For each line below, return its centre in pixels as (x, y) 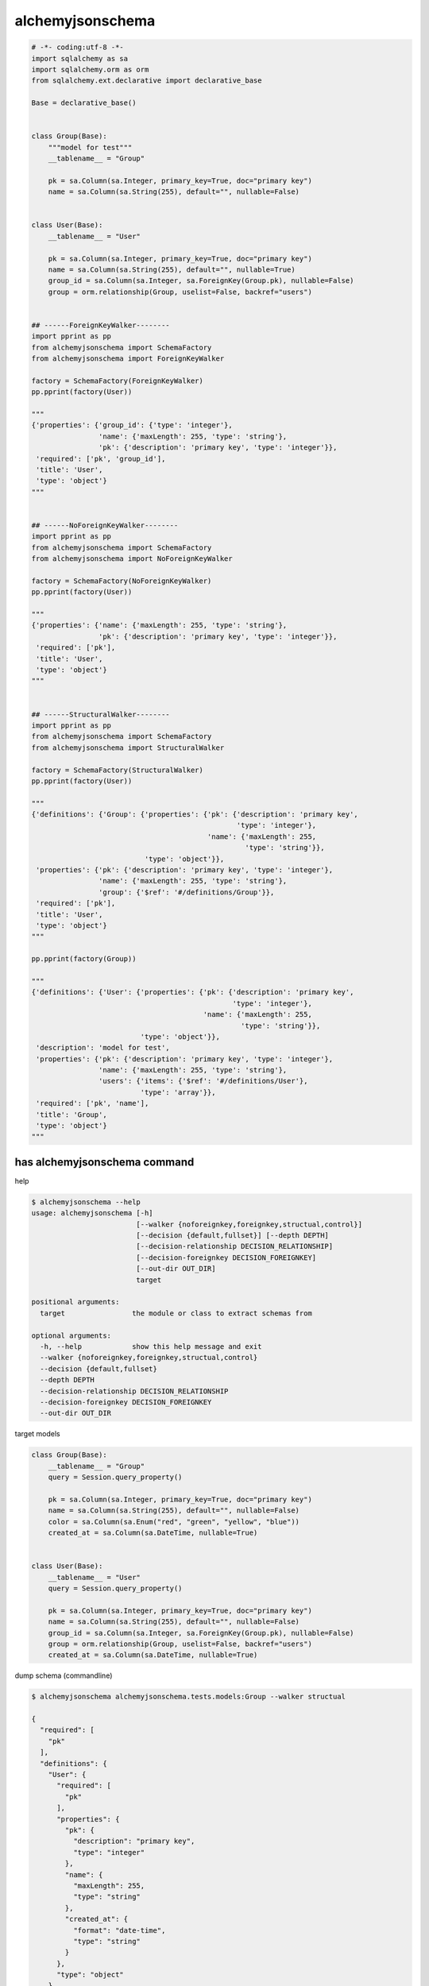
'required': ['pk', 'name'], (93, 1103)
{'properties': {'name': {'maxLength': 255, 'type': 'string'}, (159, 625)
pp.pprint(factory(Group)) (84, 959)
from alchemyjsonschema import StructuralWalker (128, 748)
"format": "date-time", (119, 1930)
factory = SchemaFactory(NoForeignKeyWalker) (122, 581)
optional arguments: (71, 1335)
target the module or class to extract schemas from (176, 1313)
